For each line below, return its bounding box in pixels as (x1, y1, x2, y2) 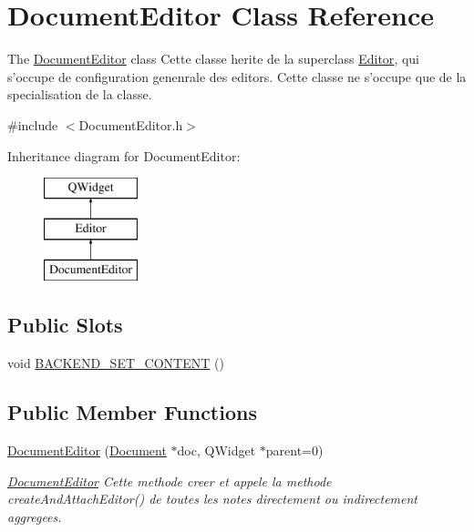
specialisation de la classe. (7, 85, 152, 104)
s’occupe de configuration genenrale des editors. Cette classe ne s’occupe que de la (7, 66, 467, 86)
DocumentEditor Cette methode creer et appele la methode (7, 471, 332, 490)
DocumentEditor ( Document (7, 441, 167, 460)
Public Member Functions (7, 398, 257, 426)
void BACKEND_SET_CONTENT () (7, 353, 224, 373)
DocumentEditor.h (78, 115, 183, 134)
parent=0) (265, 441, 324, 460)
